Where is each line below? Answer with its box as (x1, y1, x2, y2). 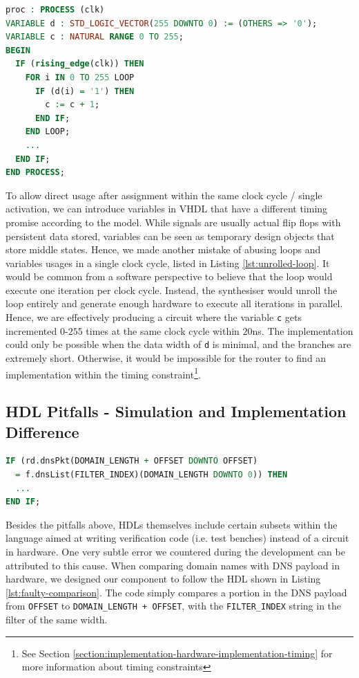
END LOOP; (25, 127, 70, 137)
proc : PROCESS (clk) (6, 5, 105, 15)
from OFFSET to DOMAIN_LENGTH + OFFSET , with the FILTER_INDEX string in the (6, 598, 342, 613)
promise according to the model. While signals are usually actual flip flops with (6, 214, 341, 229)
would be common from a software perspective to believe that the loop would (6, 269, 333, 284)
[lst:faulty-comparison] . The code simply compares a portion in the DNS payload (6, 585, 347, 599)
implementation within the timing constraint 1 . (6, 365, 201, 381)
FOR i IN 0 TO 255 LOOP (25, 72, 135, 82)
